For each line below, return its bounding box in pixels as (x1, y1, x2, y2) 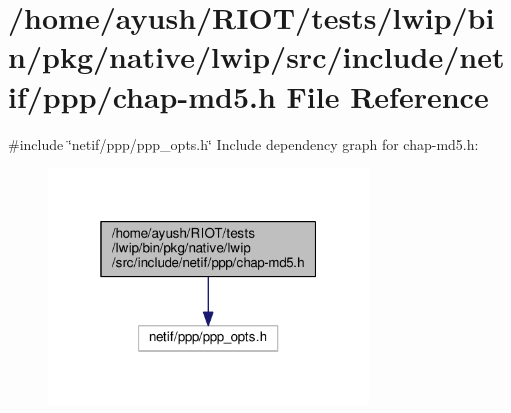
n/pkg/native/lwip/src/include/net (8, 36, 505, 77)
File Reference (286, 75, 489, 116)
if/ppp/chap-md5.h (8, 75, 276, 116)
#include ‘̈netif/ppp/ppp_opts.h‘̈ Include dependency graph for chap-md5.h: (8, 133, 479, 154)
